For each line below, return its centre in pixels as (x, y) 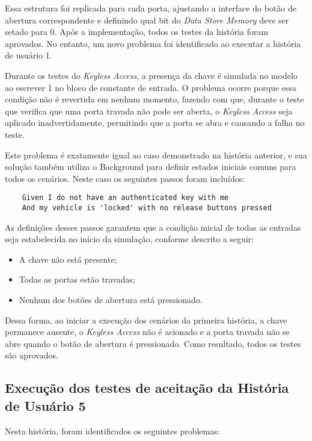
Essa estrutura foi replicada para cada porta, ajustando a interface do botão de (151, 8)
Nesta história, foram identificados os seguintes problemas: (112, 430)
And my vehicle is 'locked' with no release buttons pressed (147, 208)
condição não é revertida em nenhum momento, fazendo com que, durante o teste (154, 99)
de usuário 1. (29, 55)
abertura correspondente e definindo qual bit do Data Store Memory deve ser (147, 20)
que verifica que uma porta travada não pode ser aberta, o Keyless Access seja (149, 111)
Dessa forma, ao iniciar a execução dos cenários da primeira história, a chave (146, 320)
